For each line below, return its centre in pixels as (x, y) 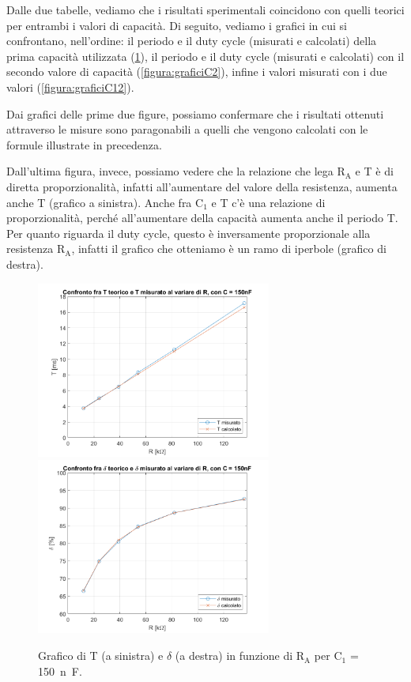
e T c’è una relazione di (268, 202)
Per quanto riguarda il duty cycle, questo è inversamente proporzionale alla (189, 233)
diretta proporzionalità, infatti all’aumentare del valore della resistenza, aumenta (202, 186)
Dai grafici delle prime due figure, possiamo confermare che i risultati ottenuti (195, 113)
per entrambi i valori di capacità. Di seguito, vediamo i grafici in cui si (177, 25)
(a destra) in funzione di (234, 656)
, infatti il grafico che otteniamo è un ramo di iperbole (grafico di (229, 249)
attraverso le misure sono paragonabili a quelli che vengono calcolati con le (187, 129)
